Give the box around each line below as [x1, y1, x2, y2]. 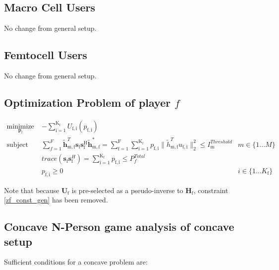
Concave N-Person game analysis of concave [4, 219, 234, 234]
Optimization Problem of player [4, 94, 171, 110]
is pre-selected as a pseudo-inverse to [71, 185, 183, 195]
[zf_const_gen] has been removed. [4, 195, 108, 205]
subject [6, 141, 28, 148]
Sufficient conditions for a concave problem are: [4, 257, 148, 267]
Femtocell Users [4, 47, 87, 63]
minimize [6, 123, 34, 130]
